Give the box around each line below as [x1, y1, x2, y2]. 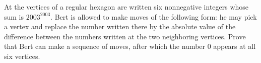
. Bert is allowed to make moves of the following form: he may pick [50, 11, 257, 22]
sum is [4, 11, 24, 22]
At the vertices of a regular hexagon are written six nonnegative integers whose [4, 2, 249, 12]
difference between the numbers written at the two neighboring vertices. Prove [4, 31, 246, 41]
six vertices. [4, 50, 40, 61]
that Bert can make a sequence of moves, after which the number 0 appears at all [4, 41, 256, 51]
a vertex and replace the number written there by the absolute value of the [4, 21, 236, 32]
